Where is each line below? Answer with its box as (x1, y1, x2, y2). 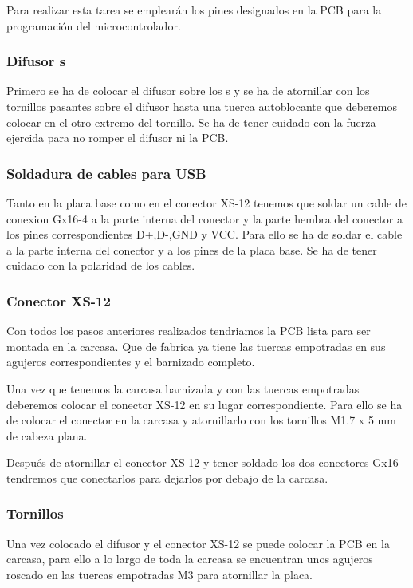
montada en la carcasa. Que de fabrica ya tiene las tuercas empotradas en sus (6, 337, 386, 354)
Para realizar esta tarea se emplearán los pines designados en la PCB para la (6, 2, 382, 18)
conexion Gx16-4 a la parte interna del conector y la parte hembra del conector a (6, 210, 403, 227)
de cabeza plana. (6, 427, 88, 444)
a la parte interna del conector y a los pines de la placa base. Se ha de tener (6, 241, 377, 258)
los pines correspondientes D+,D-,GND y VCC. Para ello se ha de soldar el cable (6, 226, 403, 243)
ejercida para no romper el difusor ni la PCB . (6, 129, 229, 146)
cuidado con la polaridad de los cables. (6, 257, 195, 274)
